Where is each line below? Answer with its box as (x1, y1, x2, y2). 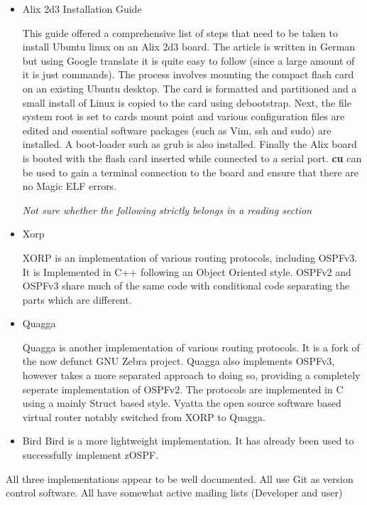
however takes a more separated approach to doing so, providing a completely (22, 368, 361, 383)
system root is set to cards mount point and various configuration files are (22, 109, 345, 124)
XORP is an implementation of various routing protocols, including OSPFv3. (22, 250, 358, 265)
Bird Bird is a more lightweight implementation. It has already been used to (22, 433, 354, 448)
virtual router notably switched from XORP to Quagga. (22, 409, 265, 424)
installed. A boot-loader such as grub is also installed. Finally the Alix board (22, 137, 357, 151)
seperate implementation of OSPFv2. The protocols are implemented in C (22, 381, 344, 396)
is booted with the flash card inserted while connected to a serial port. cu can (22, 150, 362, 165)
